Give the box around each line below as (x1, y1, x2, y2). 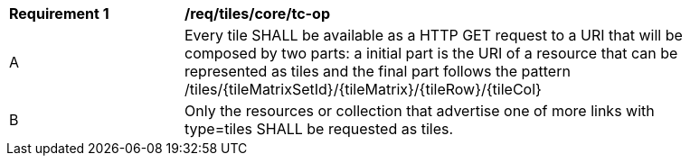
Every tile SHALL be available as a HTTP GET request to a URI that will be (184, 26, 683, 44)
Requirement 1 (9, 5, 109, 23)
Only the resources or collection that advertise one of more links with (184, 102, 655, 120)
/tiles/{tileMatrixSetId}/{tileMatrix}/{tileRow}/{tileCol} (184, 80, 542, 98)
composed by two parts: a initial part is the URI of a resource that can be (184, 44, 678, 62)
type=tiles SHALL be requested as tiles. (184, 120, 454, 138)
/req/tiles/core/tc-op (184, 5, 330, 23)
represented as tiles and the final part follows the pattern (184, 62, 571, 80)
